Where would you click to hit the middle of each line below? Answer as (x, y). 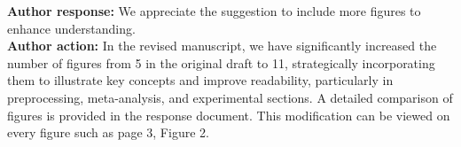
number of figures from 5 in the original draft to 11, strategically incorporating (221, 62)
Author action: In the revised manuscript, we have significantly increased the (222, 46)
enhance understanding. (71, 28)
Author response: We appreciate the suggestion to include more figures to (214, 11)
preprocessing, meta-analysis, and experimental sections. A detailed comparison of (230, 97)
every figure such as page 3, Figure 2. (108, 132)
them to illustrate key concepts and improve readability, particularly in (200, 80)
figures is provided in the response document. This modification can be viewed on (229, 115)
